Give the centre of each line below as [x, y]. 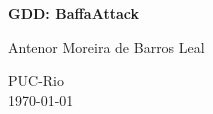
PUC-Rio [36, 80]
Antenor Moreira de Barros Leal [106, 46]
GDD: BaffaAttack [73, 13]
